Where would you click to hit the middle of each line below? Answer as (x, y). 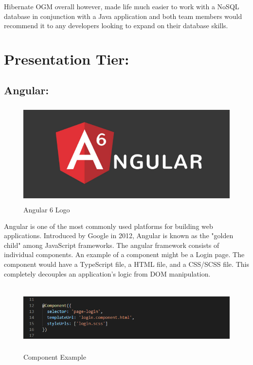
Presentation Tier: (67, 59)
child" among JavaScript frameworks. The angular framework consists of (112, 245)
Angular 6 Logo (47, 209)
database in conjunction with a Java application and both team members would (123, 16)
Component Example (55, 357)
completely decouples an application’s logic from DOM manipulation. (107, 273)
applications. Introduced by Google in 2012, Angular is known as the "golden (119, 235)
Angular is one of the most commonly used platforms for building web (108, 226)
